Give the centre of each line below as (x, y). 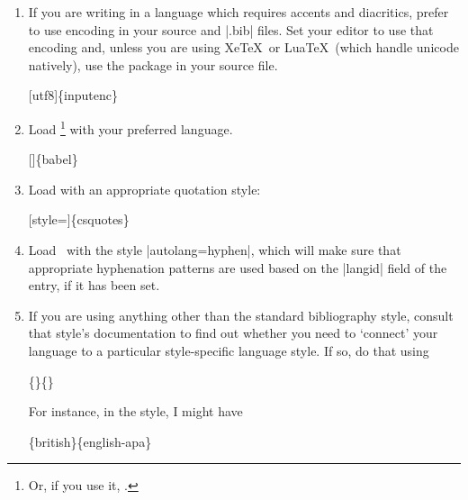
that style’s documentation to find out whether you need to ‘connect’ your (233, 333)
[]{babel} (53, 159)
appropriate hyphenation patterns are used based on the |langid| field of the (238, 267)
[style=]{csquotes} (79, 219)
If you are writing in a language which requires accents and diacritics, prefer (238, 12)
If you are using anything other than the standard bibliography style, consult (241, 315)
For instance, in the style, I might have (135, 411)
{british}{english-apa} (90, 441)
